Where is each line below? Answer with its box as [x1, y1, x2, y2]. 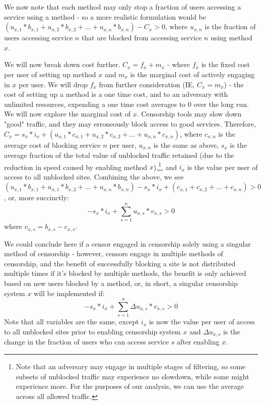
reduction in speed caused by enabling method [4, 161, 148, 172]
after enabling [177, 336, 220, 347]
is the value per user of [187, 161, 258, 172]
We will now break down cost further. [4, 59, 120, 70]
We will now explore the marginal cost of [4, 108, 130, 119]
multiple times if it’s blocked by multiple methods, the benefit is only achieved [4, 268, 246, 278]
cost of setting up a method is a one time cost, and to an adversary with [4, 89, 228, 99]
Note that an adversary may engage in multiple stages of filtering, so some [16, 361, 246, 371]
